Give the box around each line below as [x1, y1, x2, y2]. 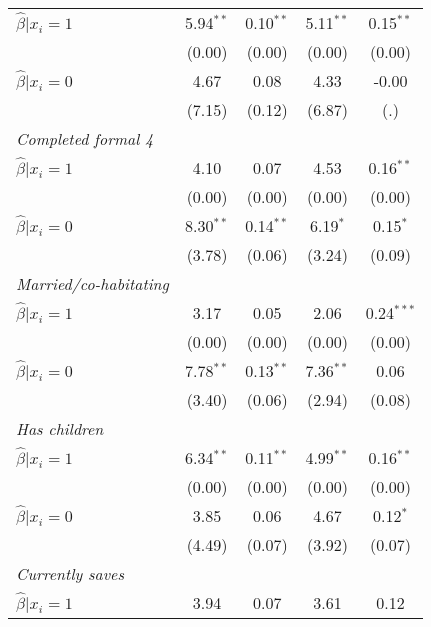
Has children [16, 417, 104, 440]
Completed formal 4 [16, 127, 154, 150]
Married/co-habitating [16, 272, 169, 295]
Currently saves [16, 562, 124, 585]
